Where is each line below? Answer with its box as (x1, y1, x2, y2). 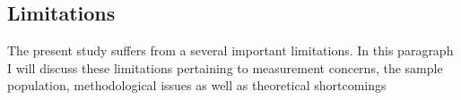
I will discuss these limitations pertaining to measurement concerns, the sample (7, 58, 443, 77)
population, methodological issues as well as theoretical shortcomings (7, 76, 387, 95)
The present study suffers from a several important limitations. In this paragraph (7, 41, 454, 60)
